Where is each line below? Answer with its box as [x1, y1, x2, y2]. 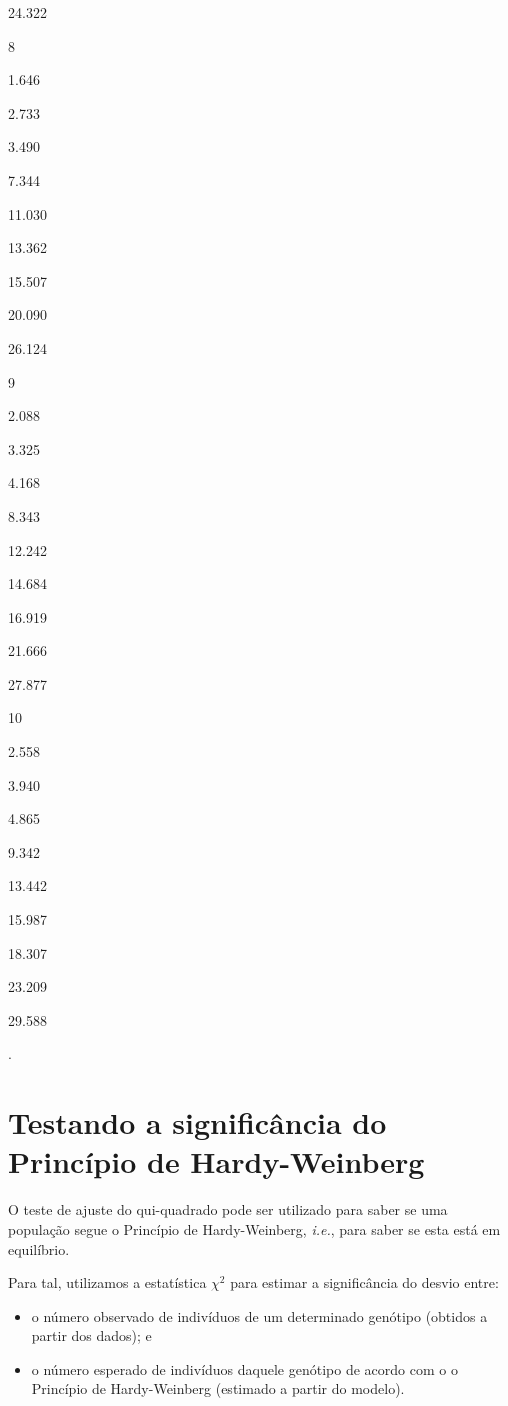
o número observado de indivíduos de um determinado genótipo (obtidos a [31, 1305, 488, 1326]
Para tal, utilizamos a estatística [8, 1272, 207, 1293]
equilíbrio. [8, 1238, 70, 1259]
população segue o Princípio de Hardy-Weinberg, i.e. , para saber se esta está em [8, 1218, 501, 1239]
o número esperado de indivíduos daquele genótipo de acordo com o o [31, 1358, 458, 1379]
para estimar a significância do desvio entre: [230, 1272, 499, 1293]
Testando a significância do [8, 1102, 387, 1143]
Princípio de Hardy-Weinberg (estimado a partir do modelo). [31, 1378, 405, 1399]
